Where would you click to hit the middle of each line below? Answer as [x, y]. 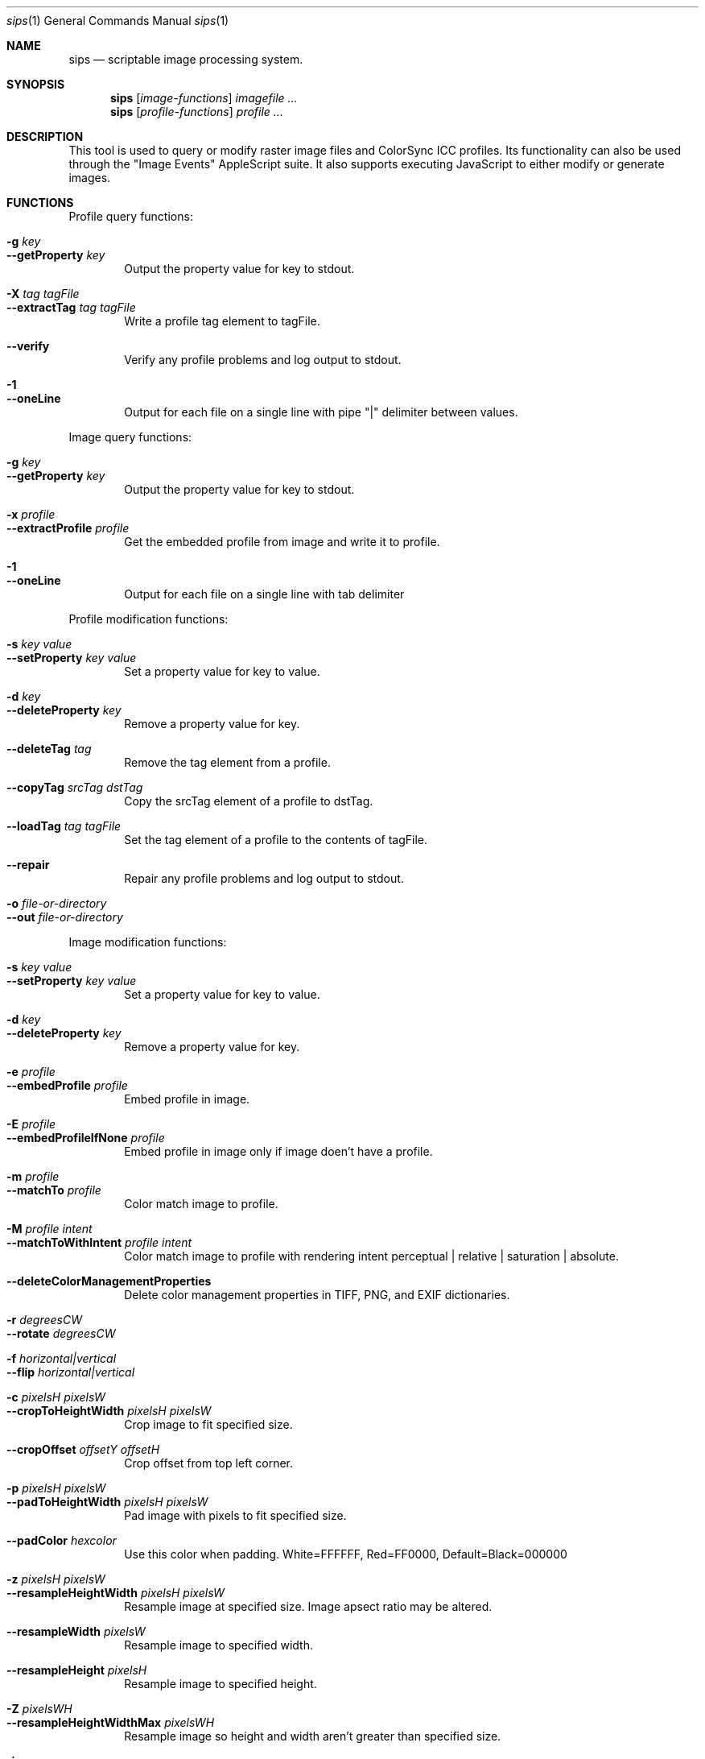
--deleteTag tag [49, 749]
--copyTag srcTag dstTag [75, 787]
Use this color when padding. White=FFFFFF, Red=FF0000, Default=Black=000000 [346, 1554]
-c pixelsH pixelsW [56, 1397]
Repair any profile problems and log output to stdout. [264, 878]
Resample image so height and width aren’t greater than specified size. [313, 1736]
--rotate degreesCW [61, 1333]
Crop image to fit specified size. [208, 1424]
